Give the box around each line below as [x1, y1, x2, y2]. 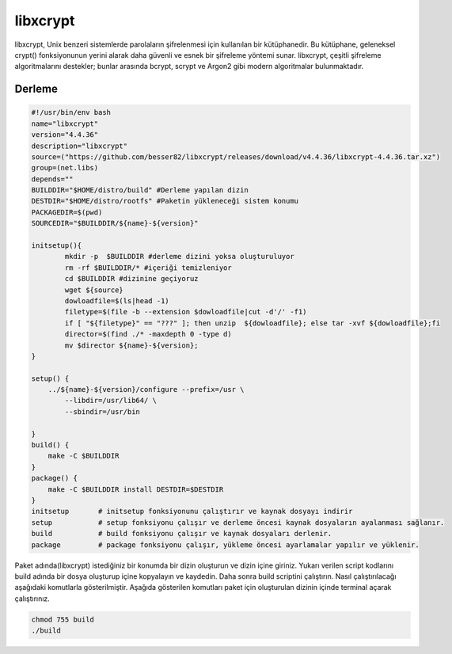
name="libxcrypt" [31, 119, 99, 128]
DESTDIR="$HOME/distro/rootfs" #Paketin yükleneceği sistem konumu [31, 196, 299, 206]
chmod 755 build [31, 614, 95, 624]
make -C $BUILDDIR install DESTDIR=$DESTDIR [47, 485, 224, 494]
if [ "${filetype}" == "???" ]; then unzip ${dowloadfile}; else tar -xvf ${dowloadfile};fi [64, 318, 441, 328]
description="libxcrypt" [31, 141, 128, 150]
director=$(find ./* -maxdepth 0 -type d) [64, 329, 233, 339]
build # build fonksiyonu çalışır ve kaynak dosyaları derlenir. [31, 529, 332, 538]
